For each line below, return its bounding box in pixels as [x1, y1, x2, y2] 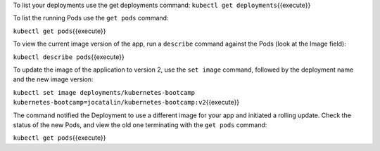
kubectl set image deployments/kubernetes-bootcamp [13, 88, 196, 96]
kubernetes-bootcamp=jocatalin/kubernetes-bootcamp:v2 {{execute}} [13, 98, 240, 107]
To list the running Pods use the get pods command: [13, 14, 169, 22]
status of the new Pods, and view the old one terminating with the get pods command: [13, 120, 267, 129]
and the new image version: [13, 75, 94, 84]
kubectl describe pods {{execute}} [13, 53, 125, 61]
